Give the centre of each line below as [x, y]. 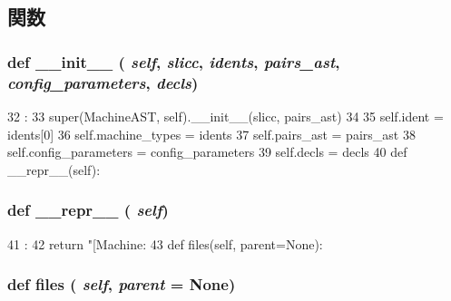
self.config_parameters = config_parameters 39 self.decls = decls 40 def [207, 152]
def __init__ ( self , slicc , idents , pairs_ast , [174, 61]
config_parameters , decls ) [103, 82]
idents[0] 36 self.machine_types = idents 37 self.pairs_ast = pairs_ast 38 [211, 134]
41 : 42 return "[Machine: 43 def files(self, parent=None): [165, 243]
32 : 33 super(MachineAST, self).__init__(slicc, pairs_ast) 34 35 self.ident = [225, 116]
